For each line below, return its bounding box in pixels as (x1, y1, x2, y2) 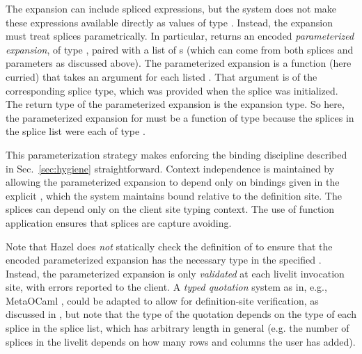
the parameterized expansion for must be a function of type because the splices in (6, 110, 354, 124)
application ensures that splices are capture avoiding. (6, 215, 232, 230)
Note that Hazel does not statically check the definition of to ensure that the (6, 239, 333, 253)
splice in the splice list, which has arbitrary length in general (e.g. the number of (6, 321, 349, 335)
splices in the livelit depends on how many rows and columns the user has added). (6, 334, 356, 348)
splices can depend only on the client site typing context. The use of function (6, 202, 335, 216)
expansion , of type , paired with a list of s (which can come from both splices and (6, 42, 354, 56)
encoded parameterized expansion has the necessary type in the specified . (6, 252, 322, 267)
